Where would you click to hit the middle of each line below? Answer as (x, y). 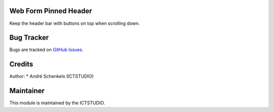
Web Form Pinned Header (51, 11)
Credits (21, 64)
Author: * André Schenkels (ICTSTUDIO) (52, 77)
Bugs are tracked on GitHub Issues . (46, 50)
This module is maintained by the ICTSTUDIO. (57, 103)
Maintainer (27, 91)
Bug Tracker (29, 38)
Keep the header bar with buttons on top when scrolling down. (75, 23)
